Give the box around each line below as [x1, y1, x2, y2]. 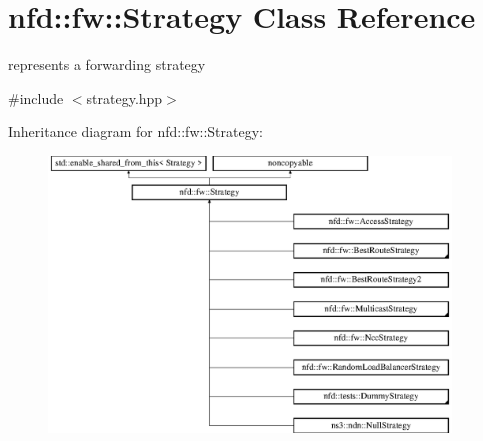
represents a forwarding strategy [8, 54, 206, 75]
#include [8, 87, 64, 108]
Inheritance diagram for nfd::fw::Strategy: [8, 121, 263, 142]
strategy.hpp [86, 87, 163, 108]
